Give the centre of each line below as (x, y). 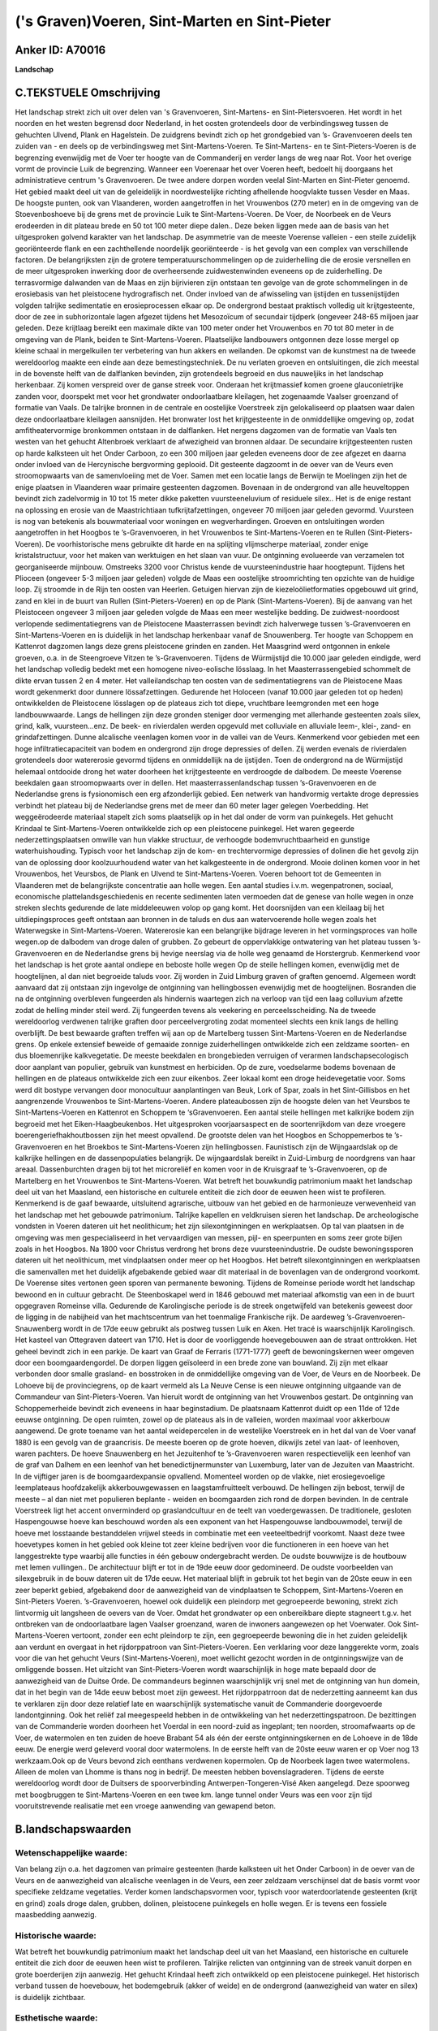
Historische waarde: (56, 1935)
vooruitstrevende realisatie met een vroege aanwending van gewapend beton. (145, 1806)
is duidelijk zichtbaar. (50, 1997)
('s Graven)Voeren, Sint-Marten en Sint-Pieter (173, 21)
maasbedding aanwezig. (56, 1914)
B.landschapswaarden (73, 1829)
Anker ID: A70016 (60, 50)
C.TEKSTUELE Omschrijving (88, 92)
